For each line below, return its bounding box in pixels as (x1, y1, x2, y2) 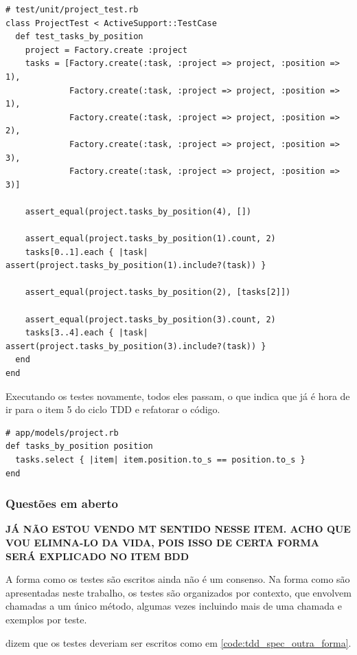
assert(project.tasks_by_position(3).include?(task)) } (5, 341, 266, 351)
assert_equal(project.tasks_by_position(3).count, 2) (25, 314, 276, 324)
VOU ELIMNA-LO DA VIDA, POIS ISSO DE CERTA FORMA (5, 535, 320, 549)
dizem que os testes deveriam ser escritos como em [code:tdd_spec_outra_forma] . (5, 635, 352, 650)
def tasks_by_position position (5, 441, 153, 452)
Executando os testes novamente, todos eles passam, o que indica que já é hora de (5, 388, 350, 403)
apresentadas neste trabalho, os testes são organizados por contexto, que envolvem (5, 585, 352, 599)
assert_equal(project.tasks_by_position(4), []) (25, 206, 251, 217)
